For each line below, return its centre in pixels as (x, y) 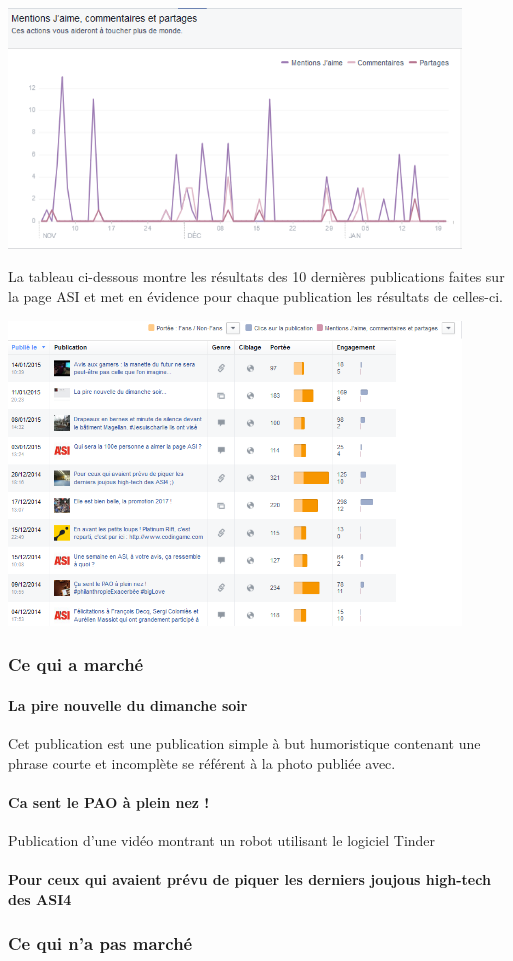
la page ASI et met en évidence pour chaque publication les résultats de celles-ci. (255, 295)
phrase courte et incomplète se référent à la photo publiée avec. (202, 762)
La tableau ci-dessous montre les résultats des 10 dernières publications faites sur (256, 276)
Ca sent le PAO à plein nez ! (109, 801)
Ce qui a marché (76, 664)
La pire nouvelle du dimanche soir (128, 704)
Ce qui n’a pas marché (100, 943)
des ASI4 (40, 898)
